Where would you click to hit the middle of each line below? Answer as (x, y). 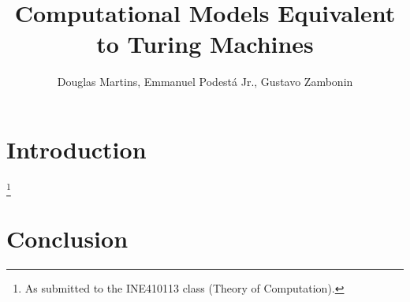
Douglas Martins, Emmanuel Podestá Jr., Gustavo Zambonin (205, 82)
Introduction (76, 149)
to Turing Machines (205, 44)
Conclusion (67, 239)
